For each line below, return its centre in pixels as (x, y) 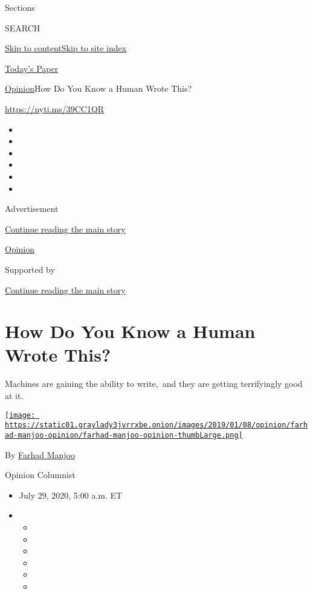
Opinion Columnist (40, 475)
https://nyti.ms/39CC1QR (55, 108)
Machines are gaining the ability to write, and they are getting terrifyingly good (154, 384)
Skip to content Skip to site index (66, 48)
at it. (14, 395)
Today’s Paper (32, 68)
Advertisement (32, 209)
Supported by (30, 269)
